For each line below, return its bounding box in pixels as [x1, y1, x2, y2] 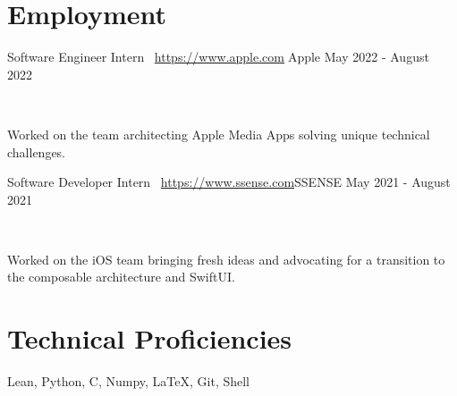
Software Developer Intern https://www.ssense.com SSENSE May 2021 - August [7, 173, 451, 191]
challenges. [7, 142, 66, 161]
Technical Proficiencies [7, 320, 292, 357]
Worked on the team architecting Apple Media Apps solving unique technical [7, 124, 430, 143]
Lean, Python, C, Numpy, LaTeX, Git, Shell [7, 372, 250, 391]
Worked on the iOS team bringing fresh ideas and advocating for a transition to [7, 249, 445, 268]
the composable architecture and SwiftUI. [7, 267, 235, 286]
